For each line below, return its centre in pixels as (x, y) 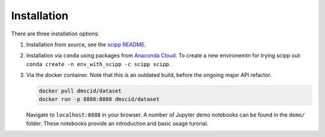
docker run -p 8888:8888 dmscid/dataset (99, 99)
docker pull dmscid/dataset (80, 91)
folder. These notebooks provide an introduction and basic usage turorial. (117, 123)
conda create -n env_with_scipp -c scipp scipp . (98, 64)
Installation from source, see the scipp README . (86, 44)
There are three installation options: (55, 34)
